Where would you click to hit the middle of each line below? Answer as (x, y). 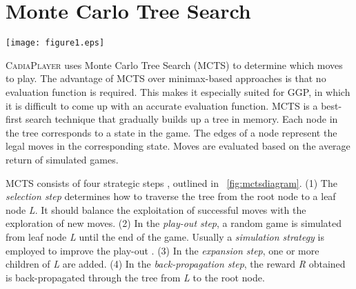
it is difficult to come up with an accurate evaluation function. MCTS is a (162, 105)
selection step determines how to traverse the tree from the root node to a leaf (171, 196)
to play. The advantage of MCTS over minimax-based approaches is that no (166, 78)
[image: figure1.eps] (55, 43)
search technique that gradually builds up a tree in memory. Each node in (181, 119)
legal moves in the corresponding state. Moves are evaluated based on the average (178, 146)
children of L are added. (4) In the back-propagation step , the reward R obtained (176, 264)
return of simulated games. (62, 159)
